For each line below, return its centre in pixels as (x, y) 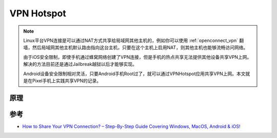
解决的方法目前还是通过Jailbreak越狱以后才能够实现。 (80, 64)
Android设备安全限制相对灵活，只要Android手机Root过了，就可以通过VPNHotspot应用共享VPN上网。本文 (134, 74)
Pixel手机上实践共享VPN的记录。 (67, 80)
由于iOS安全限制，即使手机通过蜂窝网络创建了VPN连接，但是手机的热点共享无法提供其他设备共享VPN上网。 (137, 57)
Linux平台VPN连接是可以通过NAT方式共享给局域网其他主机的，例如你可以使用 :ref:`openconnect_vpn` (131, 40)
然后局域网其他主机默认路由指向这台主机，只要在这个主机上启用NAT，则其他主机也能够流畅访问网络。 (140, 48)
